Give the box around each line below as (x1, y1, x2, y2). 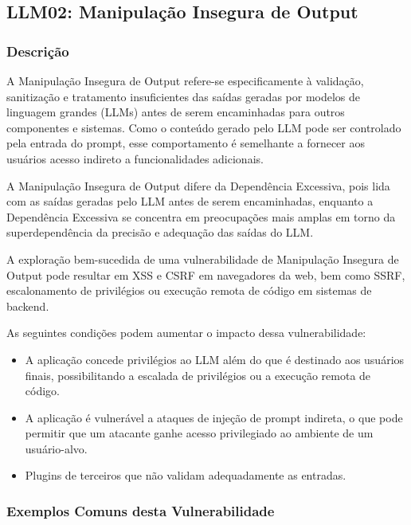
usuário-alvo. (25, 440, 88, 456)
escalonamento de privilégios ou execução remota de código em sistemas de (6, 282, 372, 299)
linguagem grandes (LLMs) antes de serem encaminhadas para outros (6, 104, 345, 120)
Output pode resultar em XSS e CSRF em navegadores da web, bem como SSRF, (6, 266, 405, 283)
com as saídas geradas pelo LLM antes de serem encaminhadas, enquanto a (6, 193, 374, 210)
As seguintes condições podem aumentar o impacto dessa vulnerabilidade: (6, 324, 366, 341)
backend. (6, 297, 49, 314)
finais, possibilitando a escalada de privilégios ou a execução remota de (25, 366, 371, 383)
